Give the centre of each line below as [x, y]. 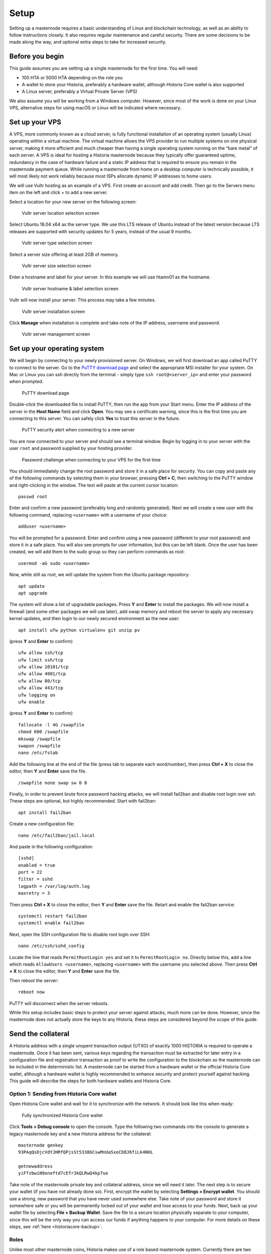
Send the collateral [39, 1034]
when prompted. [26, 382]
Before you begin [37, 56]
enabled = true [37, 865]
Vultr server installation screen [53, 311]
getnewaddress [35, 1166]
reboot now [32, 992]
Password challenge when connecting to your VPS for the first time [91, 459]
